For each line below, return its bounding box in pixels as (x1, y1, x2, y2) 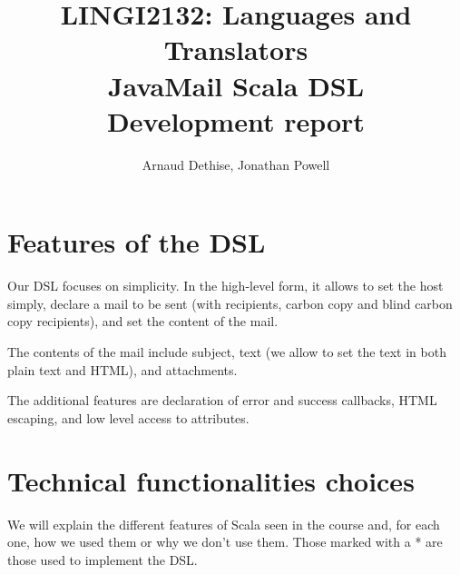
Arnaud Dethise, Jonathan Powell (142, 154, 330, 173)
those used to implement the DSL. (7, 550, 198, 569)
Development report (107, 102, 365, 139)
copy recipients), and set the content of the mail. (7, 312, 279, 331)
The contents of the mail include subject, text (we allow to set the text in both (7, 342, 446, 361)
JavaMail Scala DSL (107, 66, 365, 104)
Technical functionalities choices (7, 461, 415, 499)
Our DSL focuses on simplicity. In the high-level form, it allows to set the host (7, 276, 444, 295)
